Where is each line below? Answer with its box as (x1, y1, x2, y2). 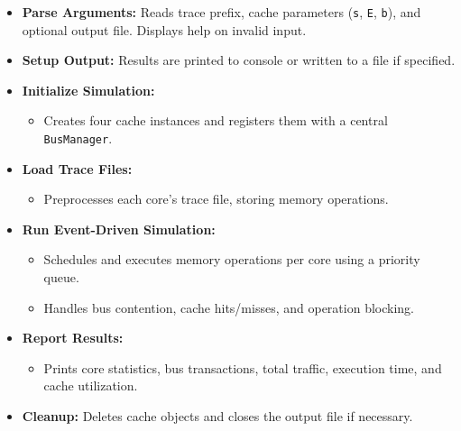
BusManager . (43, 129, 113, 148)
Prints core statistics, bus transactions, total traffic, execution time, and (43, 358, 442, 377)
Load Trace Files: (22, 159, 133, 178)
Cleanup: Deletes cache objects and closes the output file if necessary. (22, 407, 413, 426)
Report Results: (22, 328, 124, 347)
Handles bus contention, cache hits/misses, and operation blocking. (43, 298, 414, 316)
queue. (43, 268, 79, 287)
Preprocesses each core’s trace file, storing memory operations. (43, 189, 389, 208)
